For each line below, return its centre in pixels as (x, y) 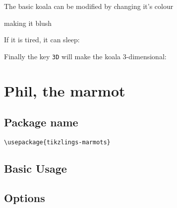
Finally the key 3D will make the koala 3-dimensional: (85, 56)
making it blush (28, 23)
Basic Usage (35, 168)
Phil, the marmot (65, 90)
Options (25, 197)
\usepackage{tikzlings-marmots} (57, 143)
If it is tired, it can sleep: (42, 40)
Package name (41, 122)
